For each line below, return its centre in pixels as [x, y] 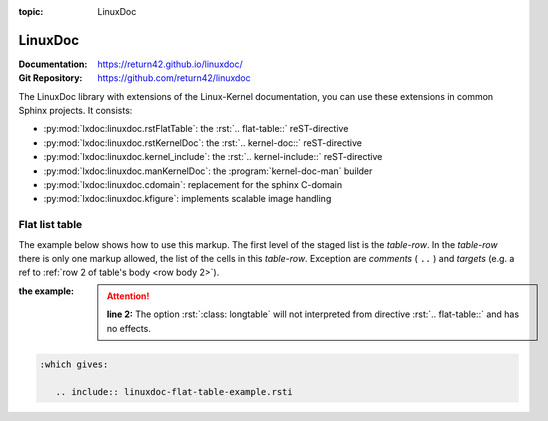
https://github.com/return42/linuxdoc [174, 78]
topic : [31, 11]
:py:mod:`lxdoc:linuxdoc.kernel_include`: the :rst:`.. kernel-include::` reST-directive [213, 157]
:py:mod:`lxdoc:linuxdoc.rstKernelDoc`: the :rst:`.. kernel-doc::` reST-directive [202, 142]
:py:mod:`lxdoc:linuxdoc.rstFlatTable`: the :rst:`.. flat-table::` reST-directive [196, 129]
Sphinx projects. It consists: [75, 111]
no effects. [129, 328]
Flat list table [50, 225]
